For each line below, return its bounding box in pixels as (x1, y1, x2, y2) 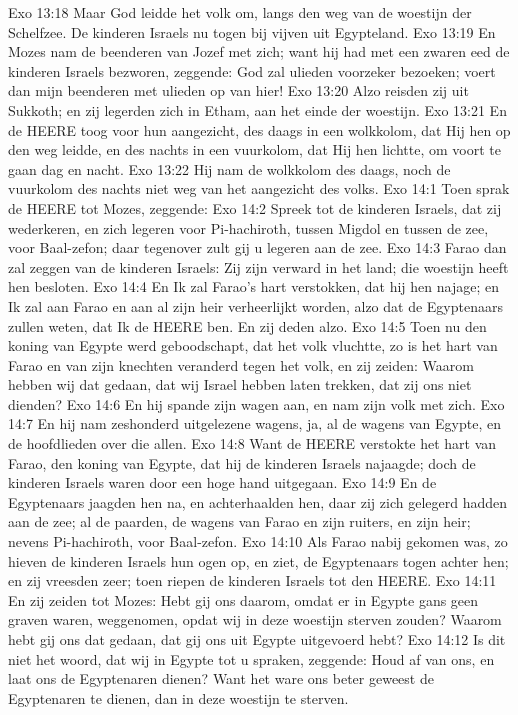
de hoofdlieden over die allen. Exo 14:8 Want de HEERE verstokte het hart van (8, 433, 497, 454)
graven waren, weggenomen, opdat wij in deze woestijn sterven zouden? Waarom (8, 609, 502, 630)
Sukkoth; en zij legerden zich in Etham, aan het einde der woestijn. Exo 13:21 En (8, 99, 507, 120)
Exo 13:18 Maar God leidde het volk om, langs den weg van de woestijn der (8, 2, 472, 22)
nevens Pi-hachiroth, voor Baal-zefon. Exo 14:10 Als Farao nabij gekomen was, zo (8, 531, 508, 552)
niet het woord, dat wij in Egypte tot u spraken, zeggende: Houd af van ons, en (8, 648, 495, 669)
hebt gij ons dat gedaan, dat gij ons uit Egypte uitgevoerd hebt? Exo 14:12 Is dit (8, 629, 506, 649)
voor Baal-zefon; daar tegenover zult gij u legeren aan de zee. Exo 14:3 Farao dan (8, 237, 507, 258)
